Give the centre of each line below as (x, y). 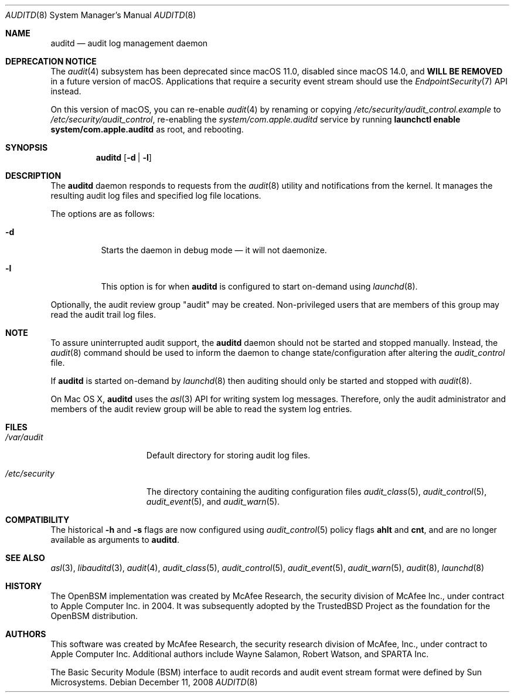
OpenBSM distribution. (94, 616)
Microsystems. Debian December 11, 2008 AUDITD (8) (154, 682)
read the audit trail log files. (103, 314)
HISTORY (24, 586)
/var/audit (24, 437)
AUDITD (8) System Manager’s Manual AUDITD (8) (101, 15)
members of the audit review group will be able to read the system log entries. (201, 409)
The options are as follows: (103, 214)
